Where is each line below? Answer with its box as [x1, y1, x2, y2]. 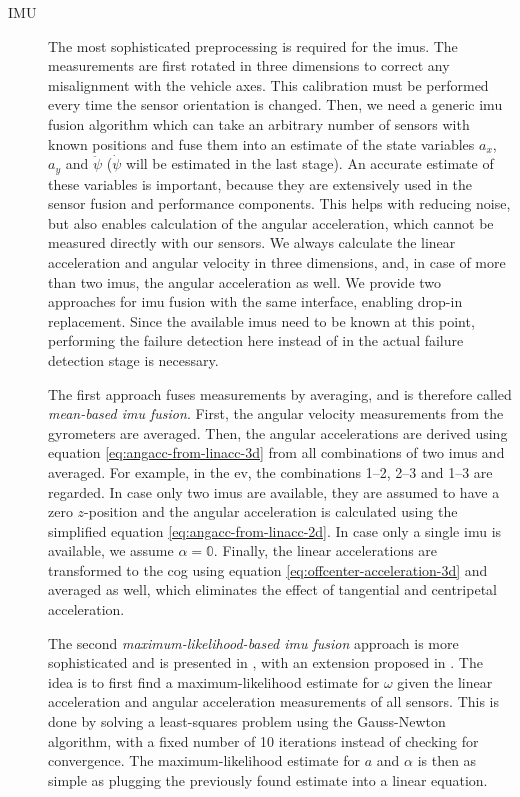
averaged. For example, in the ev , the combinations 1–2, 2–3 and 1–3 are [48, 461, 493, 482]
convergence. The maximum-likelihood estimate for [48, 750, 361, 771]
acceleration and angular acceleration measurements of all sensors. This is [48, 691, 500, 712]
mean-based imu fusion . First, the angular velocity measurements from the [48, 403, 504, 424]
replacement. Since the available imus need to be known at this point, [48, 310, 475, 331]
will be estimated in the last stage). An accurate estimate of [125, 153, 494, 174]
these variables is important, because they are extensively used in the [48, 173, 473, 194]
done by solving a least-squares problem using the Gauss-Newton [48, 711, 446, 732]
